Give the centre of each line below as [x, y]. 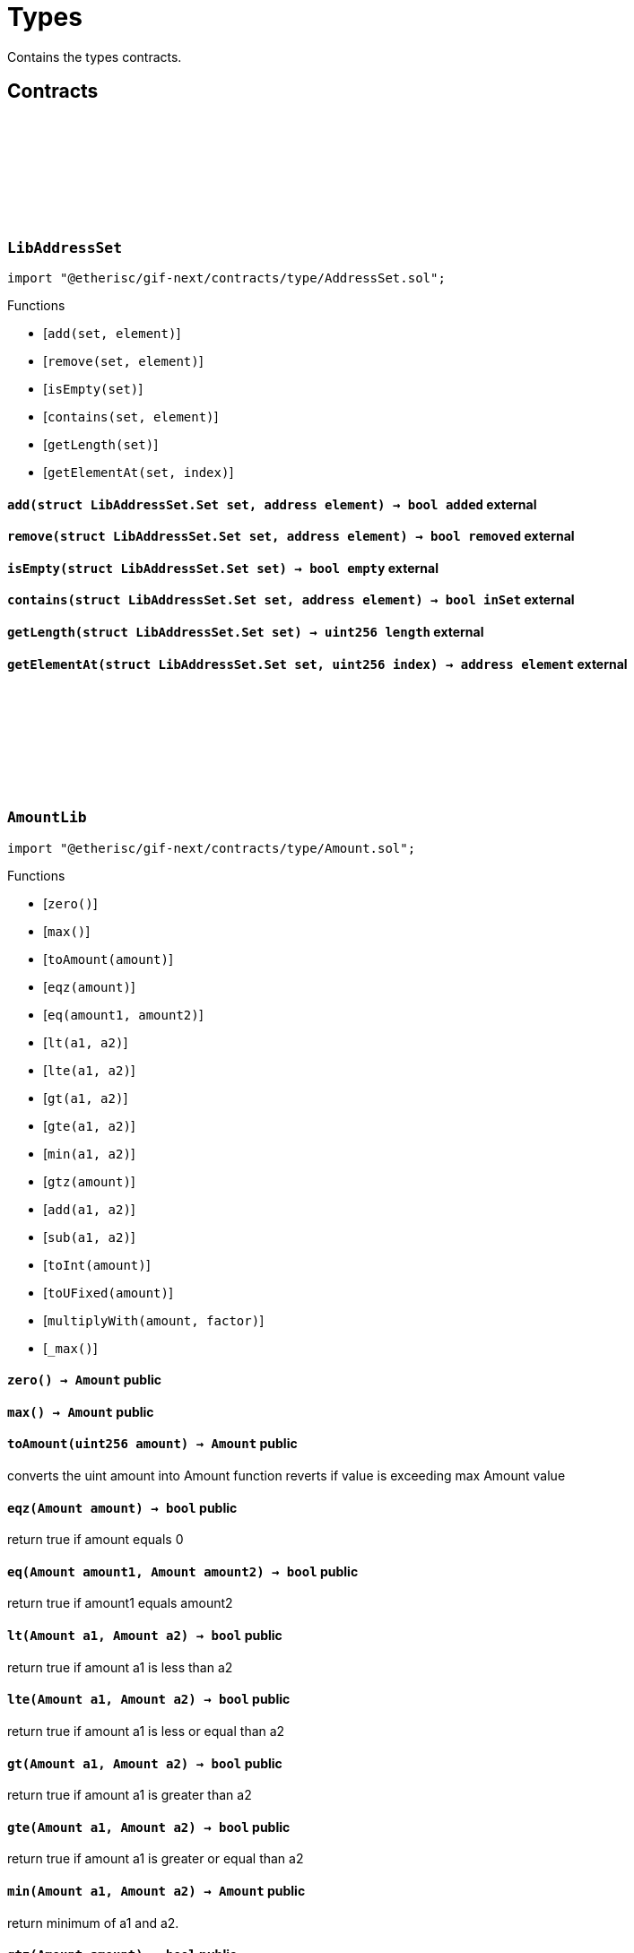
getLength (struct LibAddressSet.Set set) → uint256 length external [246, 632]
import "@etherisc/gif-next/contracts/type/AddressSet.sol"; [226, 278]
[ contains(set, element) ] [131, 416]
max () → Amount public [81, 1411]
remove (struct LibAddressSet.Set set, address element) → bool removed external [291, 536]
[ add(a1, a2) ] [89, 1209]
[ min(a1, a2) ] [89, 1153]
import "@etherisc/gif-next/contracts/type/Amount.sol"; [212, 848]
